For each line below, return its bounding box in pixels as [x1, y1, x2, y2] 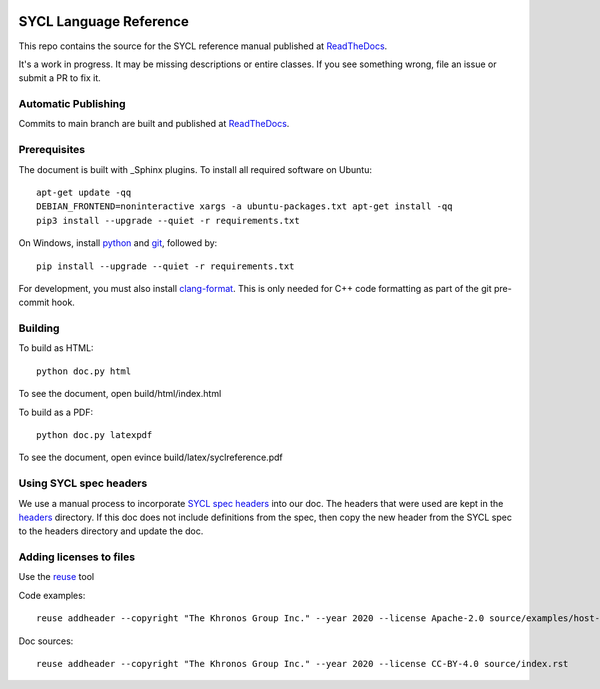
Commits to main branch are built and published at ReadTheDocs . [18, 118, 290, 130]
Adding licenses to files [18, 550, 135, 564]
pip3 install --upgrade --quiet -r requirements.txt [36, 215, 300, 226]
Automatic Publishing [18, 97, 126, 111]
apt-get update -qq [36, 186, 132, 198]
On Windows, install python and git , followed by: [18, 237, 218, 249]
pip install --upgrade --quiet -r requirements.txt [36, 260, 295, 272]
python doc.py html [36, 365, 132, 377]
